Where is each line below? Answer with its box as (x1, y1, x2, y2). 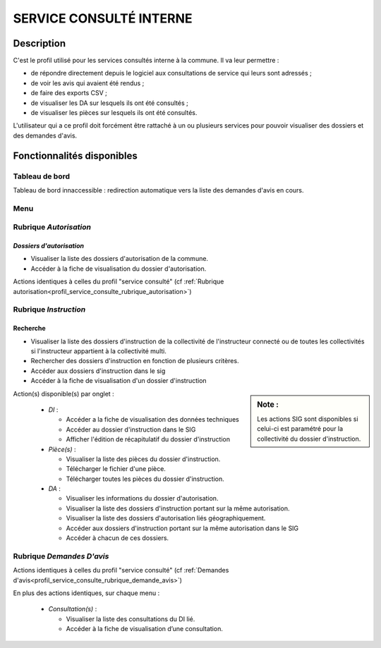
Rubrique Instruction (13, 305, 86, 314)
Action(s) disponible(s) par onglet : (13, 389, 114, 398)
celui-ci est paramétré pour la (257, 424, 344, 433)
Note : (257, 399, 279, 409)
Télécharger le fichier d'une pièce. (66, 465, 166, 473)
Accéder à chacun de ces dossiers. (66, 534, 169, 542)
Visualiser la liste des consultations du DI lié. (66, 614, 195, 623)
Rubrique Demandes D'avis (13, 551, 109, 561)
